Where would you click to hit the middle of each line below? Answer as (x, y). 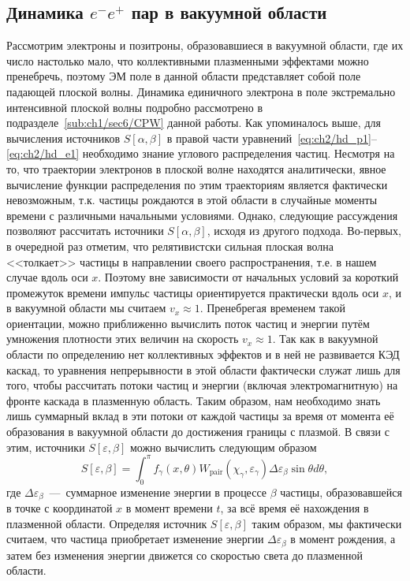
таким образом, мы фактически (327, 523)
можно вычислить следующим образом (223, 447)
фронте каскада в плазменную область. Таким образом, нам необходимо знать (194, 400)
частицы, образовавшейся (341, 492)
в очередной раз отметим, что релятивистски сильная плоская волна (170, 246)
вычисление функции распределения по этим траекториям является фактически (197, 184)
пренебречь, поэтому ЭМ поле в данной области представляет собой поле (184, 76)
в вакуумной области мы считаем (86, 308)
